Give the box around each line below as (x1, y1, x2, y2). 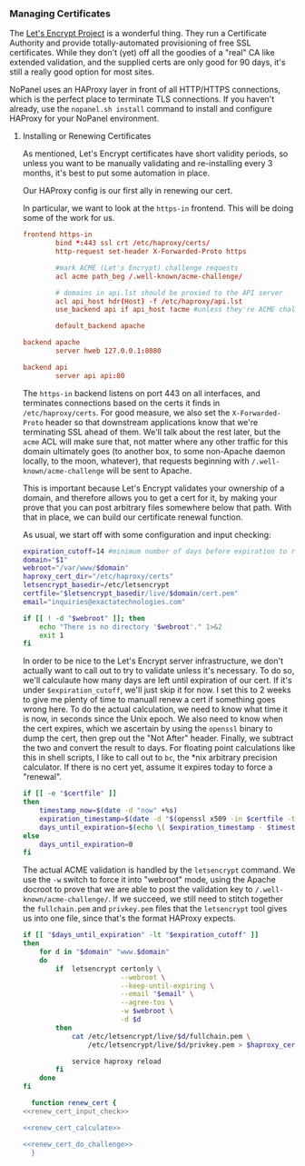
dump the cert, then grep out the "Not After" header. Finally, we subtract (22, 732, 294, 743)
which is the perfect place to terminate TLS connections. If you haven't (9, 94, 275, 105)
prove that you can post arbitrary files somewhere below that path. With (22, 502, 292, 513)
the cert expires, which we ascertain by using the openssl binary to (22, 723, 273, 734)
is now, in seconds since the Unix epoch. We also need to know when (22, 713, 283, 724)
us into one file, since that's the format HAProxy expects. (22, 912, 236, 924)
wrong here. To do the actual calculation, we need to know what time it (22, 703, 288, 715)
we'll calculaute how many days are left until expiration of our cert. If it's (22, 675, 292, 686)
